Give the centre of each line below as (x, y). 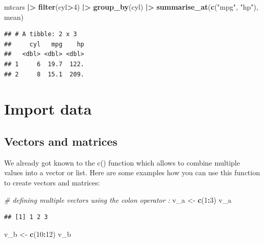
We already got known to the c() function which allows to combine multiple (122, 162)
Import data (48, 109)
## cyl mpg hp (44, 44)
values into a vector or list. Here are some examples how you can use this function (132, 172)
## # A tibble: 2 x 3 (41, 34)
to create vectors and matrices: (52, 182)
